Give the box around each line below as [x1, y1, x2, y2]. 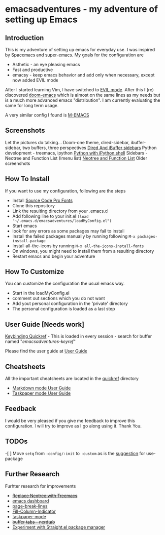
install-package [12, 238, 46, 243]
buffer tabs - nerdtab [12, 519, 55, 525]
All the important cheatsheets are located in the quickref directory [5, 376, 139, 382]
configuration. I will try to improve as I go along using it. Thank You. [5, 423, 142, 429]
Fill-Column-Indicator [12, 508, 56, 514]
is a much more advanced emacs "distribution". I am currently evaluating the [5, 97, 161, 103]
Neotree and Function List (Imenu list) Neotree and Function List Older [5, 155, 148, 161]
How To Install [5, 175, 50, 183]
